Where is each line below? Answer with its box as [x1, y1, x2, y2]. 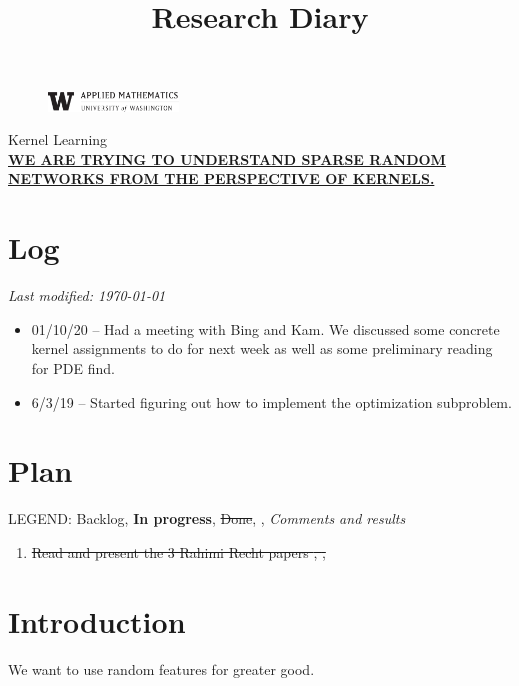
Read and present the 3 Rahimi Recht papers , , [31, 541, 326, 562]
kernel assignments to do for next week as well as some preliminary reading [31, 338, 493, 359]
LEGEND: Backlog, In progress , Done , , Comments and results [8, 508, 406, 529]
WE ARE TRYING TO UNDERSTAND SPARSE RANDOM [8, 148, 446, 169]
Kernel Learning [8, 129, 108, 150]
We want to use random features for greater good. [8, 658, 315, 679]
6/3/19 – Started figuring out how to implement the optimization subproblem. [31, 391, 512, 412]
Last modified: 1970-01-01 [8, 285, 166, 306]
